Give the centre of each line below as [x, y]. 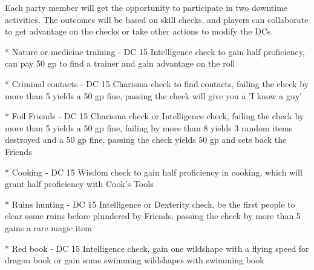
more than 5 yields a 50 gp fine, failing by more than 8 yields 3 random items [149, 127]
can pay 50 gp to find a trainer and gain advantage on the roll [120, 63]
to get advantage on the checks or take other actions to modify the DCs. [139, 31]
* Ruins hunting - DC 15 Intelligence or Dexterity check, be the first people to [150, 204]
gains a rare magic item [49, 227]
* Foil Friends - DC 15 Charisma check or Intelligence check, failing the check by [155, 116]
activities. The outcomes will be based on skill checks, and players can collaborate [157, 19]
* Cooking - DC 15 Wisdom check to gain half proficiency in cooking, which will [154, 172]
